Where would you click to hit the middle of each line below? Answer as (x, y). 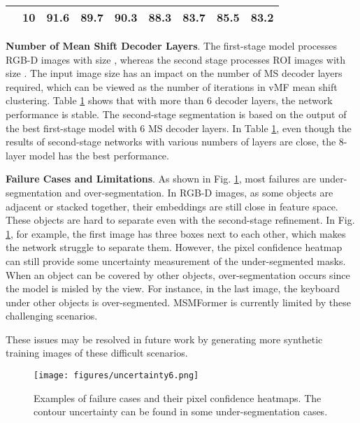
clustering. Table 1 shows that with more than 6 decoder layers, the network (169, 100)
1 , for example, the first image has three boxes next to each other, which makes (176, 233)
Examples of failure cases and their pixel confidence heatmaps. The (178, 397)
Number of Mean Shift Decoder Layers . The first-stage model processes (172, 45)
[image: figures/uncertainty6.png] (116, 376)
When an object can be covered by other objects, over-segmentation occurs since (178, 274)
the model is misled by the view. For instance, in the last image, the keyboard (173, 288)
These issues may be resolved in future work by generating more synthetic (164, 339)
